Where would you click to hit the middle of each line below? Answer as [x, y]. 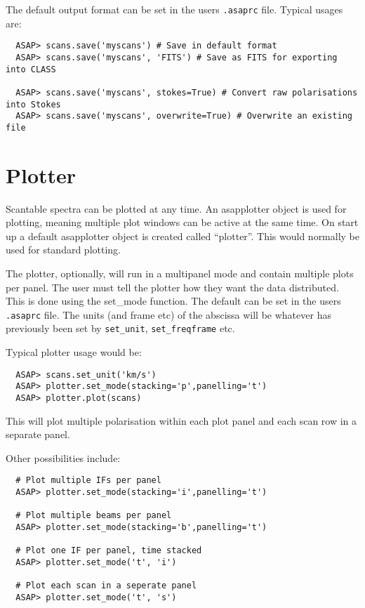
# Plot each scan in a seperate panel [106, 586]
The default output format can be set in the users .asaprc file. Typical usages [174, 9]
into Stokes [33, 104]
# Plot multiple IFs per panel [88, 481]
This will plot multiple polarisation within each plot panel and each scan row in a [181, 420]
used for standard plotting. [63, 250]
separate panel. [38, 434]
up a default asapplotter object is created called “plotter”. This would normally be [183, 236]
